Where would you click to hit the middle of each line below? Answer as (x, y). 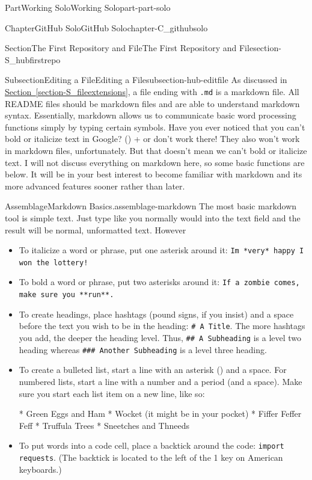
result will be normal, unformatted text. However (96, 229)
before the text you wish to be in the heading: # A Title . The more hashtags (162, 326)
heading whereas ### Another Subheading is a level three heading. (143, 349)
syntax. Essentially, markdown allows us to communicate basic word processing (151, 115)
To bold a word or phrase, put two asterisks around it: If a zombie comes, (159, 282)
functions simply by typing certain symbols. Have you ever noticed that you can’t (155, 127)
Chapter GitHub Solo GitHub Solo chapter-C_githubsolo (106, 27)
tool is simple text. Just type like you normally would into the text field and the (153, 217)
